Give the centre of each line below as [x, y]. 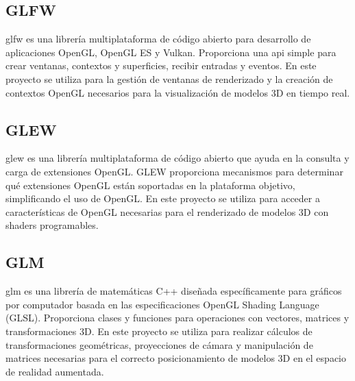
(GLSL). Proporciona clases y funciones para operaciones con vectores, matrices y [177, 318]
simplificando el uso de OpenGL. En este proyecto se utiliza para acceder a [163, 198]
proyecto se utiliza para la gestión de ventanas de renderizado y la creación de [169, 78]
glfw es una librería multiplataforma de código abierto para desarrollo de [158, 39]
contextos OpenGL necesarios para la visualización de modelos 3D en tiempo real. [178, 92]
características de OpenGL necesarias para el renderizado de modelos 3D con [167, 211]
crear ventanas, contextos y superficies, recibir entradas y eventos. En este [161, 65]
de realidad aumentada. [55, 371]
